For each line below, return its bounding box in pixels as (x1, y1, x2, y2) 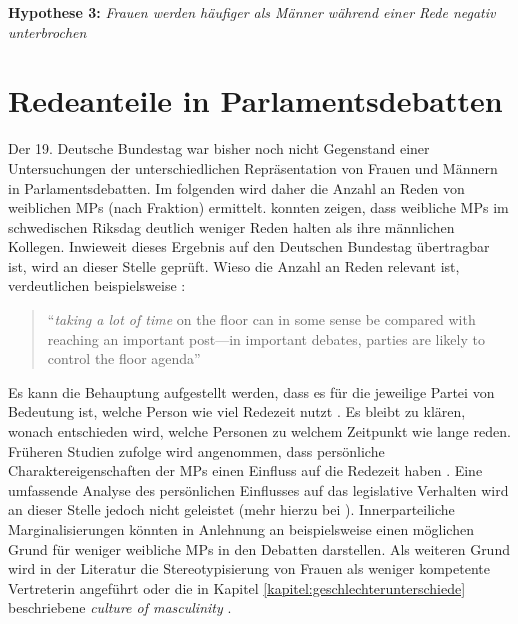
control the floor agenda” (47, 348, 201, 369)
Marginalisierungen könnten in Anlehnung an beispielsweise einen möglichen (8, 519, 474, 539)
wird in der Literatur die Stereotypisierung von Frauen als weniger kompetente (8, 558, 490, 579)
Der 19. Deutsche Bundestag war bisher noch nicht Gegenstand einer (8, 138, 430, 159)
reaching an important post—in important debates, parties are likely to (47, 328, 485, 349)
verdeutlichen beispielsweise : (8, 275, 186, 296)
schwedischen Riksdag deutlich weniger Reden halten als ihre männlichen (8, 216, 455, 237)
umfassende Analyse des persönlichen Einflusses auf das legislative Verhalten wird (8, 479, 509, 500)
